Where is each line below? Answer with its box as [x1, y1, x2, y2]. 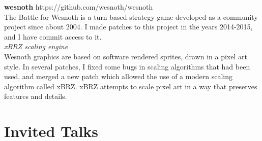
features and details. [4, 91, 67, 101]
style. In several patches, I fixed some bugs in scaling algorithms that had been [4, 61, 250, 72]
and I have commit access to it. [4, 31, 102, 42]
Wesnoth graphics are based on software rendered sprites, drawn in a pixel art [4, 51, 247, 61]
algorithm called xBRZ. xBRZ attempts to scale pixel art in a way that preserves [4, 81, 257, 91]
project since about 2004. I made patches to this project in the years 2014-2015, [4, 21, 253, 32]
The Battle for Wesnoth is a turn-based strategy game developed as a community [4, 11, 258, 22]
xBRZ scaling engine [4, 41, 68, 52]
